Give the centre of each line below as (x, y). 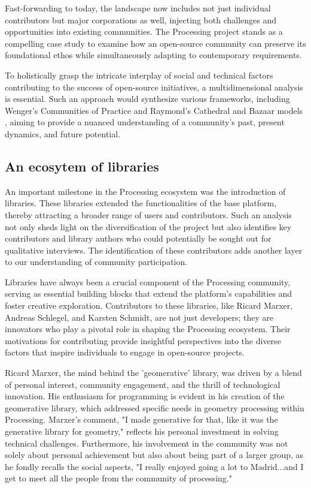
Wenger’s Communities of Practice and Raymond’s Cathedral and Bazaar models (154, 110)
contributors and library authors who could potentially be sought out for (138, 238)
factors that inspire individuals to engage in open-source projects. (125, 352)
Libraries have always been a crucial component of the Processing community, (148, 281)
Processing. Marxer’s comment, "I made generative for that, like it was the (141, 419)
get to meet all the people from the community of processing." (118, 478)
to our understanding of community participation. (96, 262)
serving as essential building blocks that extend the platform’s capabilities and (149, 293)
